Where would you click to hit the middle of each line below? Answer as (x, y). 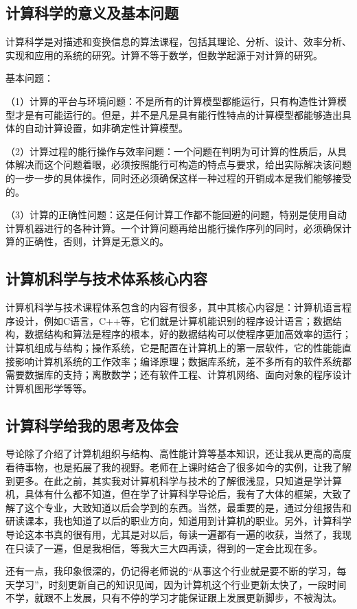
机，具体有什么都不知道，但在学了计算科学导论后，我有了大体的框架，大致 (174, 494)
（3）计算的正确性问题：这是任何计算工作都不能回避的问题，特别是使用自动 (176, 215)
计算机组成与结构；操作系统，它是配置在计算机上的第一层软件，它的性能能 (174, 347)
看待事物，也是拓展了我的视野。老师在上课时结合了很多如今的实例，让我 (169, 467)
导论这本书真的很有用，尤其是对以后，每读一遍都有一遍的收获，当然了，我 (174, 535)
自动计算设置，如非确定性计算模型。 (106, 128)
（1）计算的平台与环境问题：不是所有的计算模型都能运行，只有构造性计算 (171, 101)
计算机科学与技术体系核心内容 (106, 278)
